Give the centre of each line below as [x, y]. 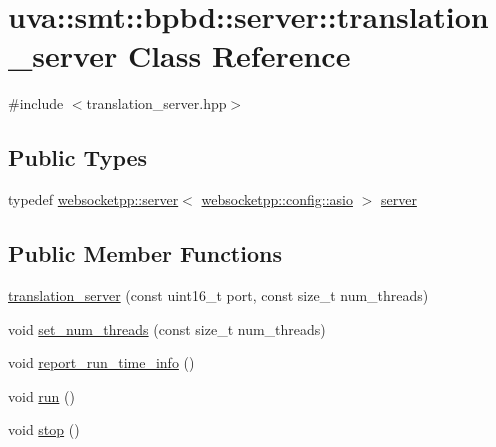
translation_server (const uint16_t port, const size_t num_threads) [218, 294]
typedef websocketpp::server [93, 199]
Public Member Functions [145, 253]
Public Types [78, 157]
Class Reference [239, 55]
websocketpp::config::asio [277, 199]
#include [36, 103]
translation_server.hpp [156, 103]
